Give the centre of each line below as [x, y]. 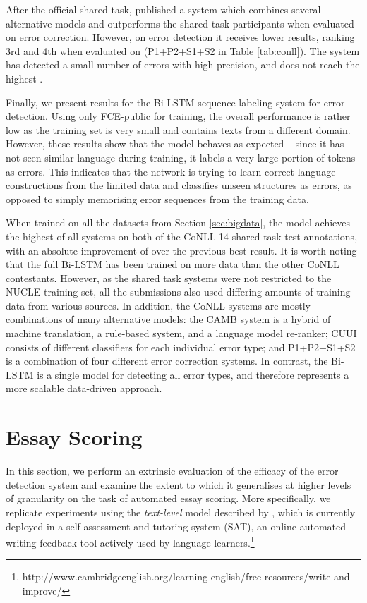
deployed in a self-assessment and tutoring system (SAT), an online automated [176, 526]
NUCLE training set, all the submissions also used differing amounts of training [178, 292]
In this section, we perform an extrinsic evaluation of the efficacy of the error [172, 471]
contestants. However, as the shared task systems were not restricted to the [169, 278]
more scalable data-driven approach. [84, 388]
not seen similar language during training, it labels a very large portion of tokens [181, 157]
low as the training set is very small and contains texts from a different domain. [178, 129]
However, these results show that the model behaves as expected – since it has [175, 144]
